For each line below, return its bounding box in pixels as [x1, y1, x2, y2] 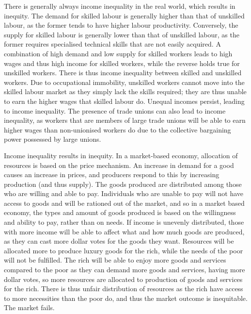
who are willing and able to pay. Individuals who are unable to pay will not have [4, 188, 244, 198]
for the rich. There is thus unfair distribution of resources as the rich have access [4, 283, 243, 294]
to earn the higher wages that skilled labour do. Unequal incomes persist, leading [4, 96, 245, 106]
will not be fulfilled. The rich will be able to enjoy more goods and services [4, 255, 226, 265]
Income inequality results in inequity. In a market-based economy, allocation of [4, 150, 238, 160]
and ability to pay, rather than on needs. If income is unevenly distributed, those [4, 217, 244, 227]
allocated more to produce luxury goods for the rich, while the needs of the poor [4, 245, 243, 255]
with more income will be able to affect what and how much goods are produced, [4, 226, 245, 236]
